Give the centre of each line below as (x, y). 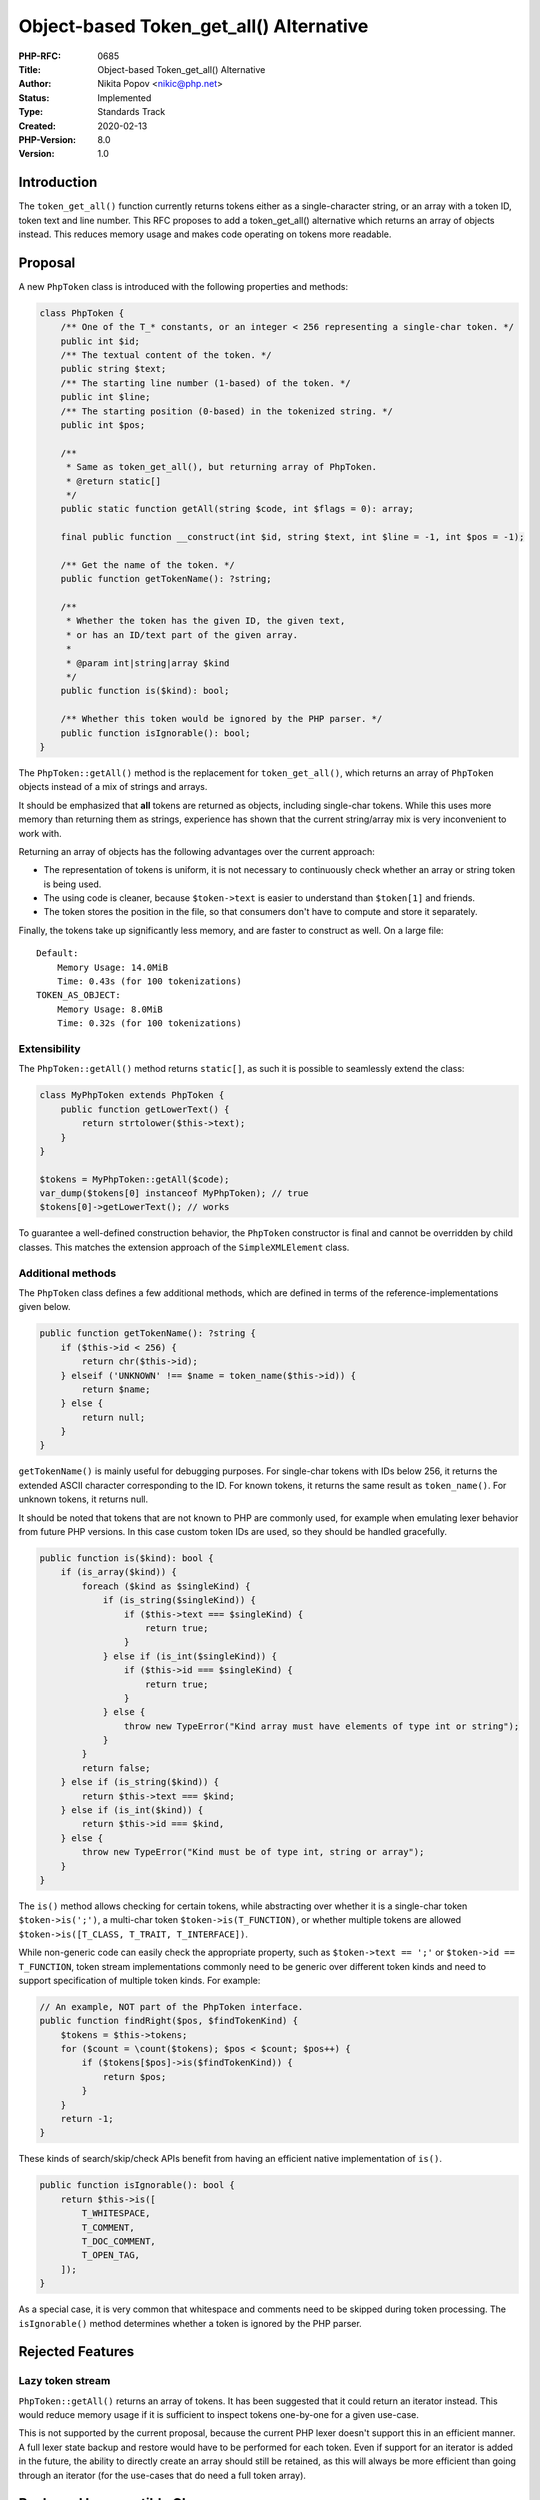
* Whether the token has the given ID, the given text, (205, 621)
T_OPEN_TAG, (110, 2255)
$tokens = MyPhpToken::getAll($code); (134, 1179)
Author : (35, 84)
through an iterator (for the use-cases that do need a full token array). (162, 2475)
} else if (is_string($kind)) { (140, 1782)
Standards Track (131, 112)
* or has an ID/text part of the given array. (182, 634)
